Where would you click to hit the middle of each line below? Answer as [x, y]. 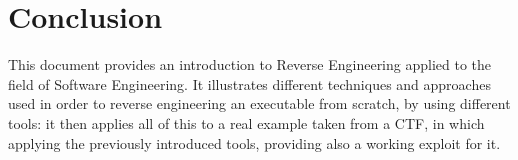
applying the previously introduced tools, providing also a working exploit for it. [254, 142]
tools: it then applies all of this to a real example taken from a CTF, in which [246, 122]
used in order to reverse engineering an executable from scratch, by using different [259, 103]
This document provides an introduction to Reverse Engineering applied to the [250, 64]
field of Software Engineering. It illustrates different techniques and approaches [249, 83]
